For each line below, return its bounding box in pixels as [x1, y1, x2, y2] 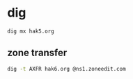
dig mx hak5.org [7, 28, 54, 35]
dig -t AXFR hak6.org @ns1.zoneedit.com [7, 65, 127, 72]
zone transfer [7, 47, 68, 59]
